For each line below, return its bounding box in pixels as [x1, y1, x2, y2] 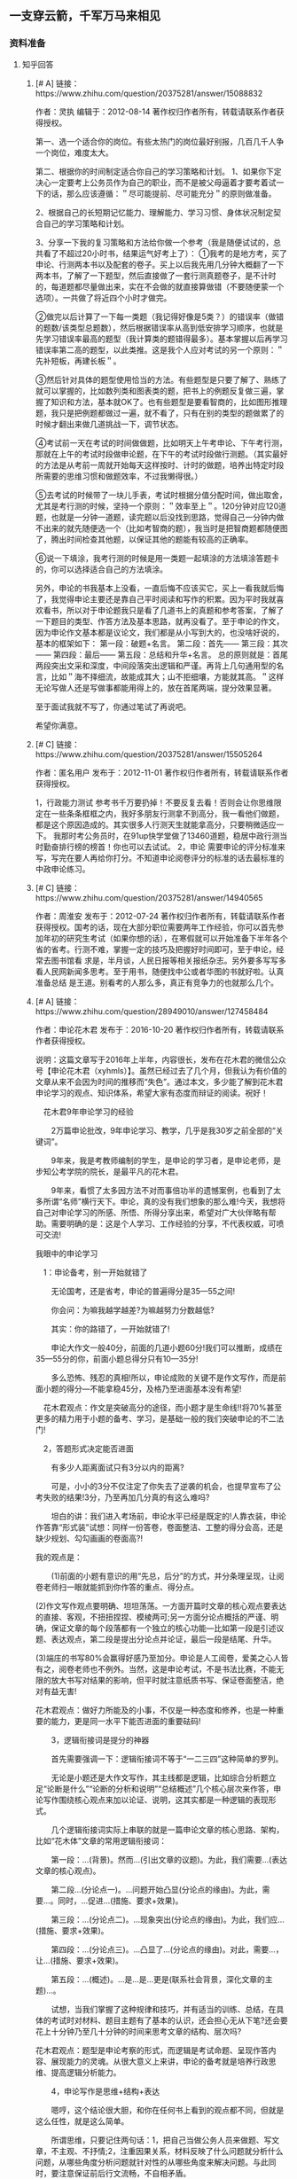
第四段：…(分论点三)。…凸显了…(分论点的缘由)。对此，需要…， [51, 1944, 284, 1955]
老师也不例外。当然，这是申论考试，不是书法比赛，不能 [74, 1663, 277, 1674]
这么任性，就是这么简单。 [35, 2115, 129, 2126]
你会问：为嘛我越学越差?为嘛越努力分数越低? [51, 1304, 215, 1315]
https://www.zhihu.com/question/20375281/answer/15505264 [35, 748, 263, 760]
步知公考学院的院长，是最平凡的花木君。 [35, 1166, 184, 1176]
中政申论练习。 [35, 863, 90, 874]
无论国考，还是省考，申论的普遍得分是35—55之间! [51, 1285, 236, 1296]
